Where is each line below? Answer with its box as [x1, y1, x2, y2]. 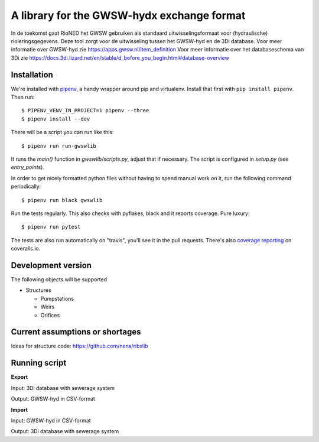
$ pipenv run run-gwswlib [21, 142, 97, 149]
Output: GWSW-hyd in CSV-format [11, 395, 96, 402]
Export [11, 373, 28, 381]
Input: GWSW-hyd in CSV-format [11, 417, 91, 424]
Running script [11, 358, 67, 368]
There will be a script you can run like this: [11, 129, 115, 136]
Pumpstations [40, 295, 74, 302]
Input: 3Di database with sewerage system [11, 384, 115, 391]
